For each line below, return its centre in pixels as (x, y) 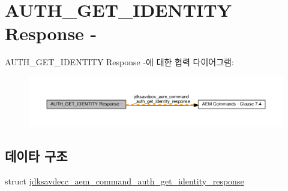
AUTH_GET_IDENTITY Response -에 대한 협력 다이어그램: (119, 62)
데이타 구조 (36, 155)
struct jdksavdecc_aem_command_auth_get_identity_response (124, 181)
